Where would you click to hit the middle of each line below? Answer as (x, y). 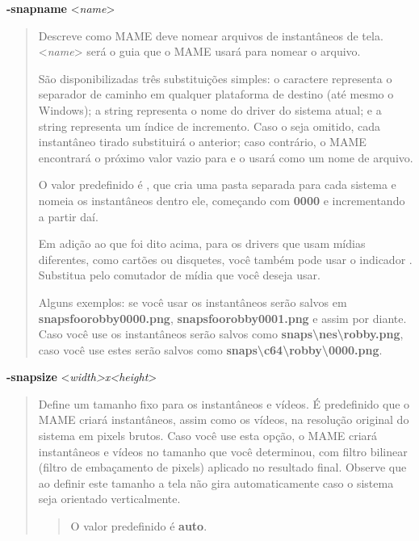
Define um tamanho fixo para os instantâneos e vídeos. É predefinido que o (224, 403)
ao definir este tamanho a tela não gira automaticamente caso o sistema (216, 482)
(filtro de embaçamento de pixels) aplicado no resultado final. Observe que (222, 467)
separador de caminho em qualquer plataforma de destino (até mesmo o (216, 94)
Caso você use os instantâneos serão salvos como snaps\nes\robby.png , (221, 334)
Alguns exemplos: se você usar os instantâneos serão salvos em (193, 302)
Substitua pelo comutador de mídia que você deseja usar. (179, 275)
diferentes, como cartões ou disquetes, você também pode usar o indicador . (225, 259)
